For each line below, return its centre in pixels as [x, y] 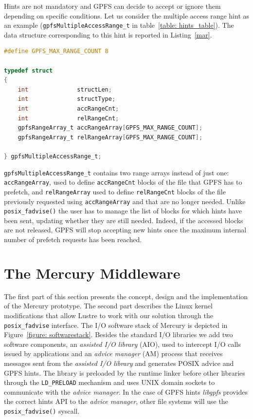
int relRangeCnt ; [68, 118]
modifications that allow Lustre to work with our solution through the [108, 315]
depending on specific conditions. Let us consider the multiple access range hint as [127, 15]
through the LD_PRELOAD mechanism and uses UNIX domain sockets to [109, 382]
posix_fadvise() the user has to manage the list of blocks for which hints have [123, 211]
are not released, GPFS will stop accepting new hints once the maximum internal [125, 230]
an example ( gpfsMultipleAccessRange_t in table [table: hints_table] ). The [119, 25]
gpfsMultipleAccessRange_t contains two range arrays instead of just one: [117, 172]
